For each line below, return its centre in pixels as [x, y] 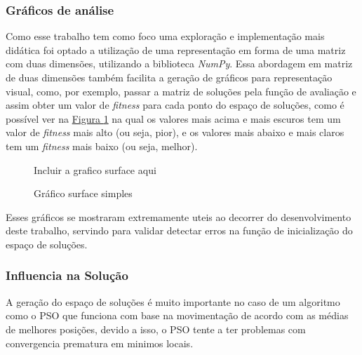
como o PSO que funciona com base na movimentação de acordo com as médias [177, 315]
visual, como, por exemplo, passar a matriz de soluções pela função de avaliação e [181, 91]
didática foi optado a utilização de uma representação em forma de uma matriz [176, 49]
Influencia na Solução [67, 275]
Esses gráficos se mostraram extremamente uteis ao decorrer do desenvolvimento [179, 216]
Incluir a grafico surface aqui [95, 169]
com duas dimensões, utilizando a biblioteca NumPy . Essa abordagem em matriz [179, 63]
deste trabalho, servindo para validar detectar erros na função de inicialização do [179, 230]
